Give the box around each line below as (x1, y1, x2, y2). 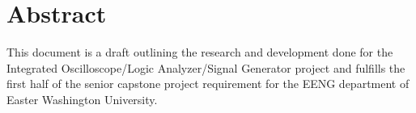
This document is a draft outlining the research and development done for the (6, 44, 393, 61)
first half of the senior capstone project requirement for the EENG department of (6, 75, 410, 92)
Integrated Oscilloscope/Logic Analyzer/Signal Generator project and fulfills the (6, 59, 405, 76)
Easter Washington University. (6, 90, 158, 107)
